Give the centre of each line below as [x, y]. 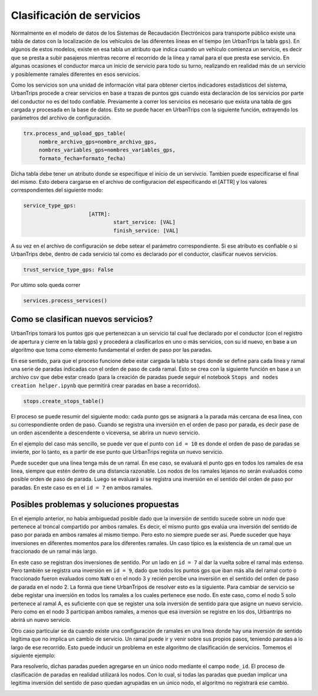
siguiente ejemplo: [33, 655]
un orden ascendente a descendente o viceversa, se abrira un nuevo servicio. [105, 433]
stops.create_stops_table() [64, 401]
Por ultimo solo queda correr [46, 285]
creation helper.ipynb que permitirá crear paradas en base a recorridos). [106, 385]
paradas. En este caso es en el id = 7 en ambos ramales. [82, 487]
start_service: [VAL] [145, 222]
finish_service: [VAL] [146, 230]
